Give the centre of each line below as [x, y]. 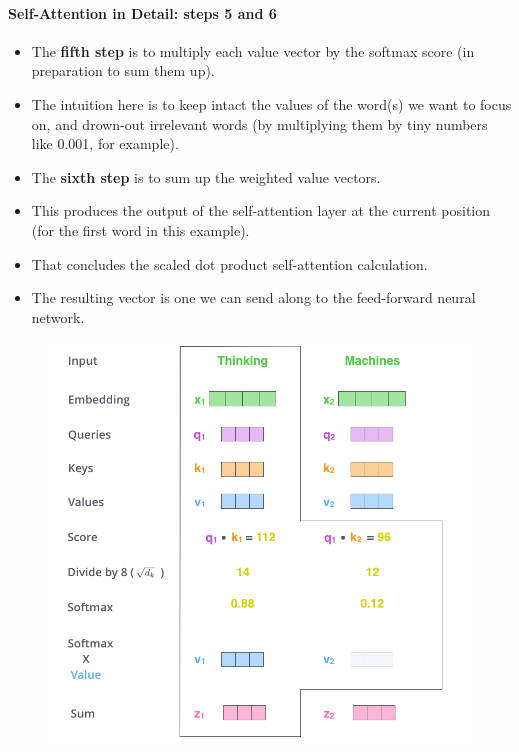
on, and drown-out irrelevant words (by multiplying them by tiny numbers [259, 123]
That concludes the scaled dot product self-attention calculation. [229, 263]
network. [58, 316]
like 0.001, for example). [105, 143]
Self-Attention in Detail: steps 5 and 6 [142, 12]
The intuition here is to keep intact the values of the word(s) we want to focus [271, 103]
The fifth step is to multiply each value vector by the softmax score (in [253, 50]
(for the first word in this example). [140, 229]
